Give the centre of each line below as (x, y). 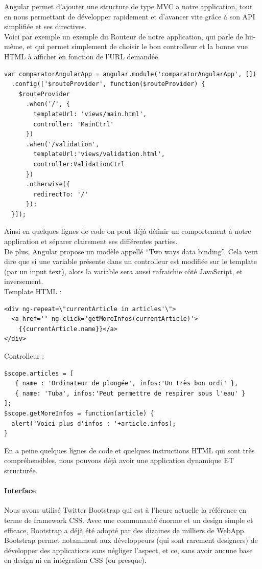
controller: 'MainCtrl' (74, 124)
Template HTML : (33, 291)
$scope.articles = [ (39, 373)
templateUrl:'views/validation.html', (99, 154)
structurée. (21, 470)
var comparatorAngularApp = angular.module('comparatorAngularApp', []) (130, 74)
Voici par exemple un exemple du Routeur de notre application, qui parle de (124, 36)
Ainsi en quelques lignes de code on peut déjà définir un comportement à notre (128, 231)
